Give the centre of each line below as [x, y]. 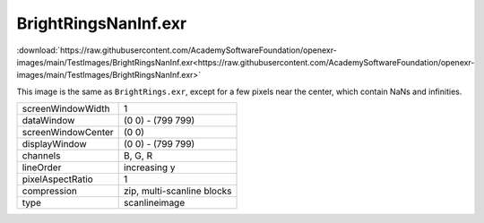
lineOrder [42, 167]
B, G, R [138, 156]
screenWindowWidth [66, 109]
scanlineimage [155, 203]
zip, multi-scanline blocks [178, 191]
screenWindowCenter [68, 133]
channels [41, 156]
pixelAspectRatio [57, 179]
